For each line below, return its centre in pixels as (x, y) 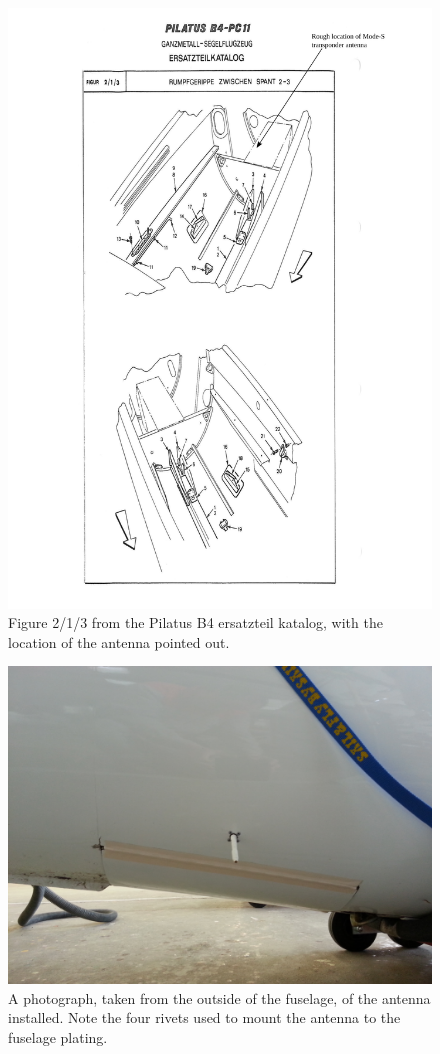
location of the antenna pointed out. (119, 641)
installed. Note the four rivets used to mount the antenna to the (204, 1017)
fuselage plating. (58, 1037)
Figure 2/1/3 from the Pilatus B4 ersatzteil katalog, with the (195, 622)
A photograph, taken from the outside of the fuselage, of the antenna (219, 997)
